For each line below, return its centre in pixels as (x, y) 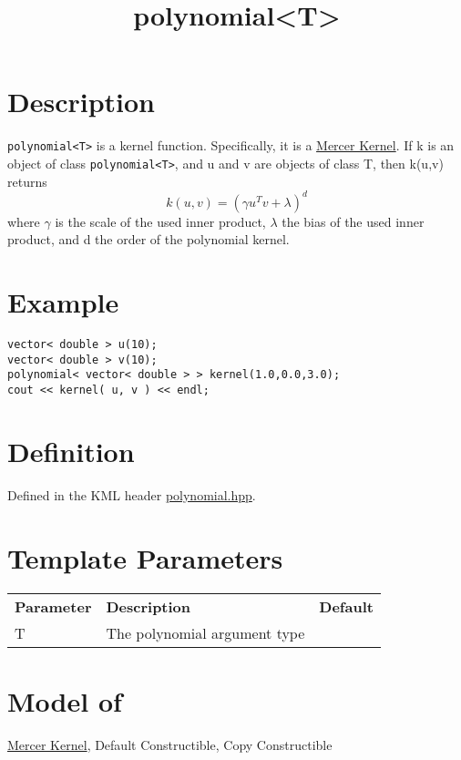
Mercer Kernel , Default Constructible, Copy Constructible (170, 744)
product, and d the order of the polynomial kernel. (149, 239)
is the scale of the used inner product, (160, 221)
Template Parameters (145, 557)
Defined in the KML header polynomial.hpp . (132, 494)
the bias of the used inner (353, 221)
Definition (71, 451)
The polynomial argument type (205, 632)
